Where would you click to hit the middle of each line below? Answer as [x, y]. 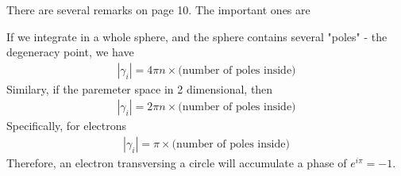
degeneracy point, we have [70, 52]
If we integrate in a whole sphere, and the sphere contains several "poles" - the [197, 36]
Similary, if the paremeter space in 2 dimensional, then [140, 88]
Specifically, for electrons [67, 126]
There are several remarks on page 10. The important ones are [158, 10]
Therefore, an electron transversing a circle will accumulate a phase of [177, 163]
